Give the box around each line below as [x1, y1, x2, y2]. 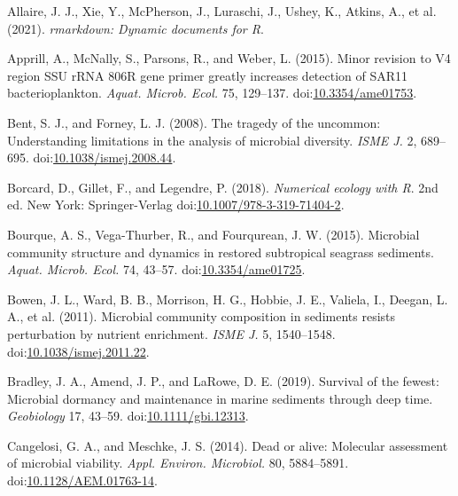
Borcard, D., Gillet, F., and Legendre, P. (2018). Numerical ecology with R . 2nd [7, 177, 439, 196]
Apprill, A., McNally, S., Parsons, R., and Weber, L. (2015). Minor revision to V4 [7, 49, 451, 67]
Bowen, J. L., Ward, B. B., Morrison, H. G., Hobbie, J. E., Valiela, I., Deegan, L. [7, 289, 448, 308]
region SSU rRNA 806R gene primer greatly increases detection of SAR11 [7, 66, 408, 84]
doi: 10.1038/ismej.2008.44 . [33, 148, 176, 167]
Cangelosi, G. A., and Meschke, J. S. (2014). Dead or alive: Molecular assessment [7, 436, 448, 454]
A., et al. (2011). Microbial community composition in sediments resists [7, 307, 396, 326]
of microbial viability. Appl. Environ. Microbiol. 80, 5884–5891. [7, 453, 349, 472]
